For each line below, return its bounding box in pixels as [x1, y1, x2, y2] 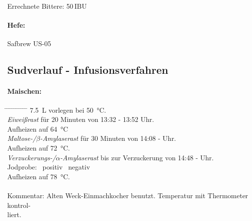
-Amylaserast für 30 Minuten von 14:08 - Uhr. [40, 133, 176, 143]
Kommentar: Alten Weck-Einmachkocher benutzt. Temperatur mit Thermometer [7, 190, 248, 200]
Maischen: [7, 86, 42, 96]
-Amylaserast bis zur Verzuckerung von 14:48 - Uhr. [60, 152, 214, 162]
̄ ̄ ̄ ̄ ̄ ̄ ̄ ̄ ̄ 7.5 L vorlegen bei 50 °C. [7, 104, 106, 115]
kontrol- [7, 200, 31, 210]
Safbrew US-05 [7, 38, 51, 49]
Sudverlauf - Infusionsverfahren [7, 62, 168, 77]
